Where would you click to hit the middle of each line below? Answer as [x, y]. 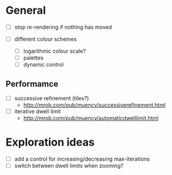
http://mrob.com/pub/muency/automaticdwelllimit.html [91, 118]
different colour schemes [45, 39]
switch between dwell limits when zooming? [69, 166]
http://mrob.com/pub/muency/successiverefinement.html [94, 105]
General [26, 10]
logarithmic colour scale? [54, 51]
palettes [33, 58]
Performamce [32, 84]
